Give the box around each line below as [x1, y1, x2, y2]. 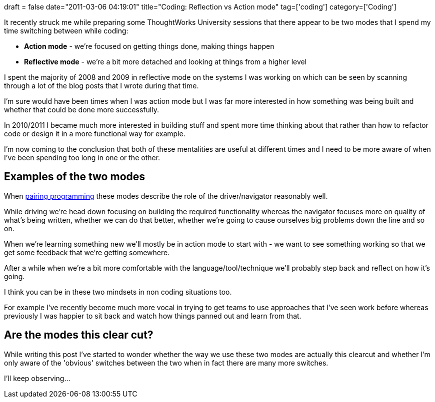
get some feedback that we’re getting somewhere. [4, 248, 170, 257]
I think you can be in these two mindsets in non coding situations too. [4, 287, 232, 296]
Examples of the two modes [4, 170, 145, 183]
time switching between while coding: [4, 26, 128, 35]
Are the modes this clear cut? [4, 329, 153, 342]
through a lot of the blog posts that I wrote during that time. [4, 81, 199, 90]
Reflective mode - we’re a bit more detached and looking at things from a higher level [24, 57, 307, 66]
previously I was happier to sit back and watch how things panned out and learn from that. [4, 311, 301, 320]
